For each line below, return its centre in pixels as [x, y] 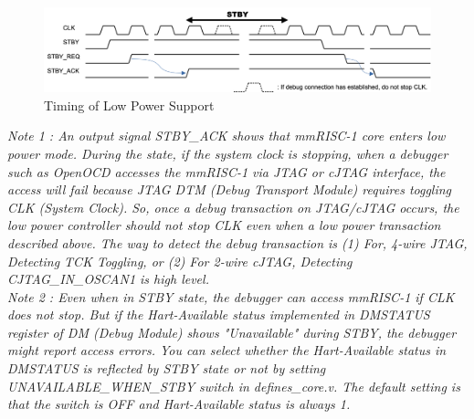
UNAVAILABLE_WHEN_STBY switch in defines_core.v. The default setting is [234, 386]
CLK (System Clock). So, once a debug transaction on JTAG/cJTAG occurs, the [233, 207]
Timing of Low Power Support [129, 105]
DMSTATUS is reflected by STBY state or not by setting [167, 368]
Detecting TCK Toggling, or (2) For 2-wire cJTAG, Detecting [180, 261]
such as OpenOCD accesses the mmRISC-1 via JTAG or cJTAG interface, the [226, 171]
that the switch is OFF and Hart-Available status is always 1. [179, 404]
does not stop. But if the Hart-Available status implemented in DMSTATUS [219, 314]
